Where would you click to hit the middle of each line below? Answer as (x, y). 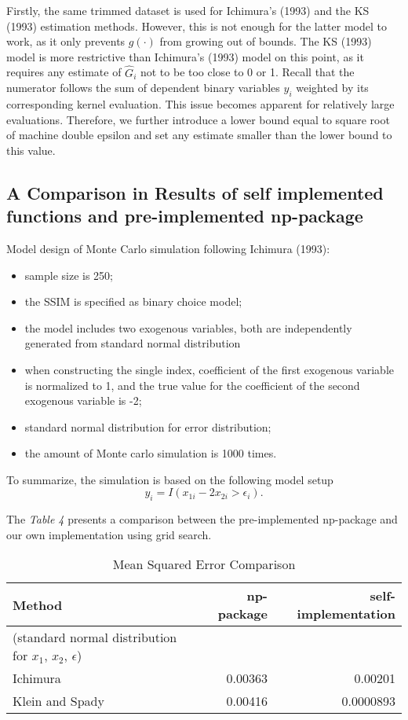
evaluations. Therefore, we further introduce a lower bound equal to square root (198, 119)
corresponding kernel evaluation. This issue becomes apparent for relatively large (200, 103)
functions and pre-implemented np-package (185, 216)
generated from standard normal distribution (133, 343)
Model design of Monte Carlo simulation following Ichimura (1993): (168, 248)
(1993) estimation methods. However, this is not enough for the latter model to (197, 26)
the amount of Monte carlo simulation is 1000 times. (151, 453)
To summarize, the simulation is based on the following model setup (170, 479)
